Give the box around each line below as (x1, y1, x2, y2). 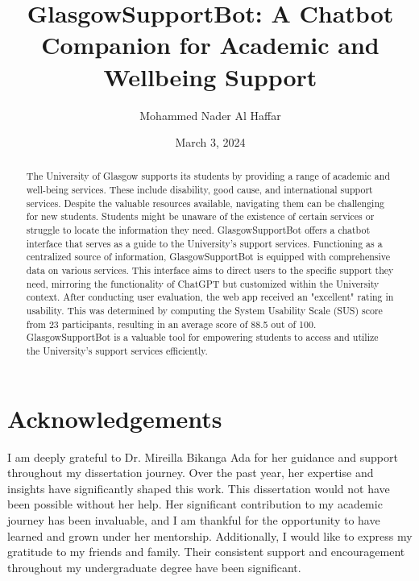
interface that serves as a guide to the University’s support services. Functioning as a (26, 236, 383, 250)
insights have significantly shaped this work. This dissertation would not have (7, 479, 390, 496)
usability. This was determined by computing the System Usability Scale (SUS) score (26, 304, 383, 317)
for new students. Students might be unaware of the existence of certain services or (26, 210, 375, 223)
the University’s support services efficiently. (26, 344, 208, 358)
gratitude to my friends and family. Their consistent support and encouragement (7, 543, 405, 560)
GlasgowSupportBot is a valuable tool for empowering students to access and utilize (26, 330, 379, 344)
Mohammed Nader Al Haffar (139, 106, 281, 123)
